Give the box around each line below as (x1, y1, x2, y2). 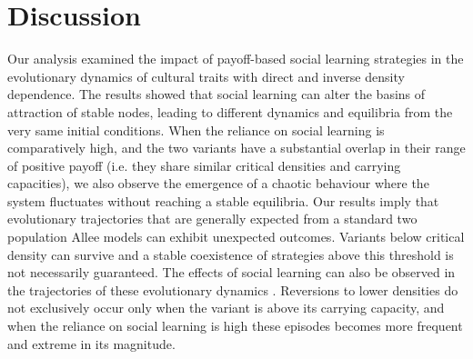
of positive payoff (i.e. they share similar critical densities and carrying (7, 155, 401, 175)
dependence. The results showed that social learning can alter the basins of (7, 85, 426, 104)
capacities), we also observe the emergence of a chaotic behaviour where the (7, 174, 429, 193)
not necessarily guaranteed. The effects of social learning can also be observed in (7, 263, 456, 282)
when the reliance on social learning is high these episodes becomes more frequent (7, 316, 463, 335)
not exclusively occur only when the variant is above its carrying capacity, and (7, 298, 445, 317)
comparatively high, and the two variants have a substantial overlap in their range (7, 138, 466, 157)
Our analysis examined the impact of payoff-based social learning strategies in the (7, 49, 464, 68)
